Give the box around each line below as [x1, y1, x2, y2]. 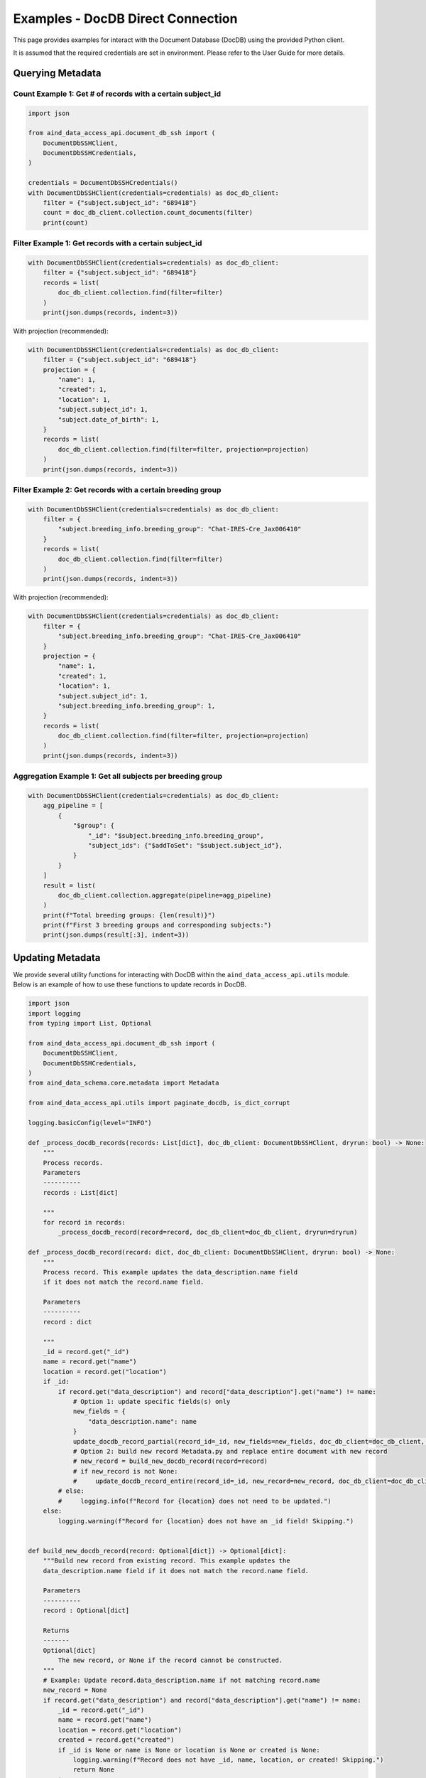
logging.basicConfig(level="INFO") [28, 1119, 152, 1127]
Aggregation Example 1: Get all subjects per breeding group [13, 772, 223, 782]
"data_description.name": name [87, 1417, 197, 1425]
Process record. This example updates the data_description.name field [43, 1268, 298, 1276]
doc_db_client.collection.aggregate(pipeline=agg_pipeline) [58, 891, 272, 899]
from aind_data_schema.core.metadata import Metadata [28, 1079, 219, 1087]
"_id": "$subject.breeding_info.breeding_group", [87, 831, 264, 839]
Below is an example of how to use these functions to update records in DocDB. [13, 980, 247, 989]
